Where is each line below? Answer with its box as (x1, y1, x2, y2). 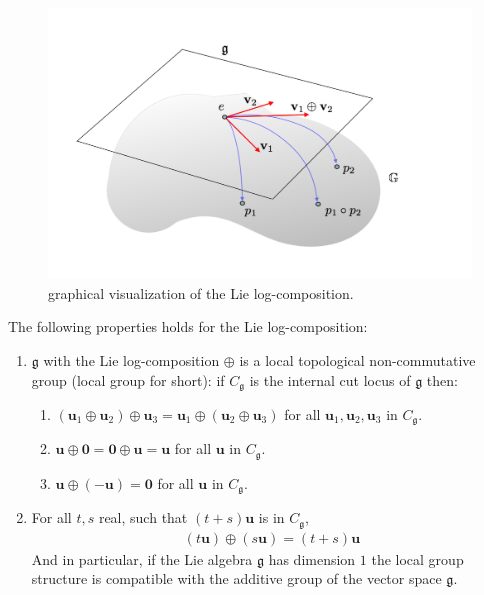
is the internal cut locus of (249, 369, 411, 390)
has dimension (268, 548, 356, 569)
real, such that (98, 507, 188, 528)
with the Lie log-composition (43, 349, 220, 370)
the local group (371, 548, 464, 569)
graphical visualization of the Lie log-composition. (48, 282, 354, 303)
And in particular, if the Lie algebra (31, 548, 253, 569)
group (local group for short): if (31, 369, 225, 390)
